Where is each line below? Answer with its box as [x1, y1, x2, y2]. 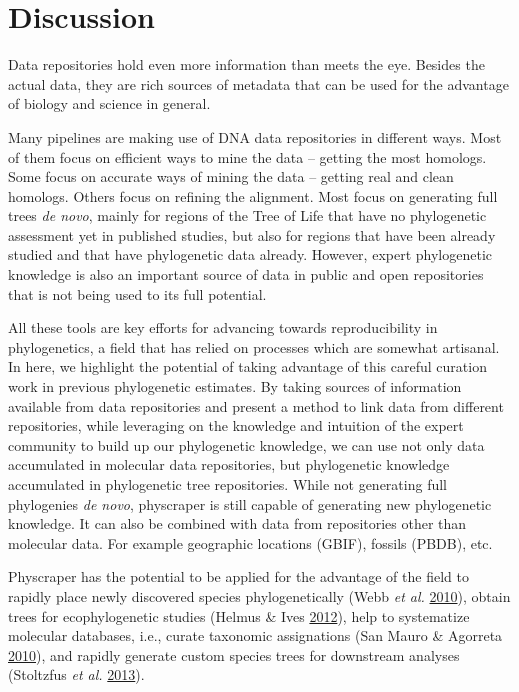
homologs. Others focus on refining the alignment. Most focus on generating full [8, 185, 498, 206]
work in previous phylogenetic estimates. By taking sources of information [8, 376, 462, 397]
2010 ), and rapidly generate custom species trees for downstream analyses [8, 644, 460, 665]
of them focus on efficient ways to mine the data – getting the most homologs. [8, 146, 487, 167]
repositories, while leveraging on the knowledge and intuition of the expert [8, 415, 464, 436]
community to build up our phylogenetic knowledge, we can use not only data [8, 434, 485, 455]
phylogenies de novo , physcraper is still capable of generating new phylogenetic [8, 493, 492, 514]
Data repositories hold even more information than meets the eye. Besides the [8, 54, 485, 75]
